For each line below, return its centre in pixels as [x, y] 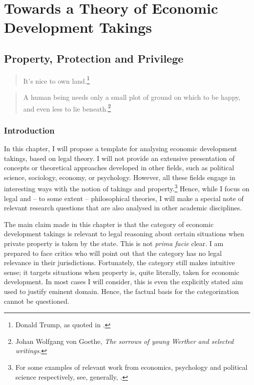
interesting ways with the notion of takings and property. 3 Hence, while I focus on [127, 188]
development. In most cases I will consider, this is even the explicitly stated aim [124, 282]
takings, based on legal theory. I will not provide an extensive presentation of [119, 158]
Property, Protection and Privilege [94, 58]
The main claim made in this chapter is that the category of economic [109, 224]
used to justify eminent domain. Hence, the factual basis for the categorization [121, 291]
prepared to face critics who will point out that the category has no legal [113, 253]
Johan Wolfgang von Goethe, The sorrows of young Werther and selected [125, 341]
